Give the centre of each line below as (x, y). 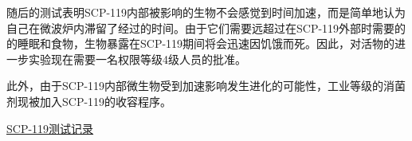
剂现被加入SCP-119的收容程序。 (89, 101)
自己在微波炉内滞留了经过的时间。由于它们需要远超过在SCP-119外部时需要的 (206, 27)
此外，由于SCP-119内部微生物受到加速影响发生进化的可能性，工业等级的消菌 (206, 86)
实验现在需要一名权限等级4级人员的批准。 (137, 59)
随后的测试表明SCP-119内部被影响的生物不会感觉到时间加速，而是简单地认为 (206, 12)
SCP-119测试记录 (50, 128)
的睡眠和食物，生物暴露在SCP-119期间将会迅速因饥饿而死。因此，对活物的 (201, 43)
